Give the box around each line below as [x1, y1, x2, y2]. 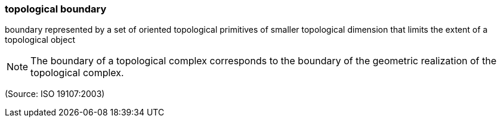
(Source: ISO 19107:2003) [5, 89, 105, 99]
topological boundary [5, 3, 107, 15]
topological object [5, 35, 75, 45]
